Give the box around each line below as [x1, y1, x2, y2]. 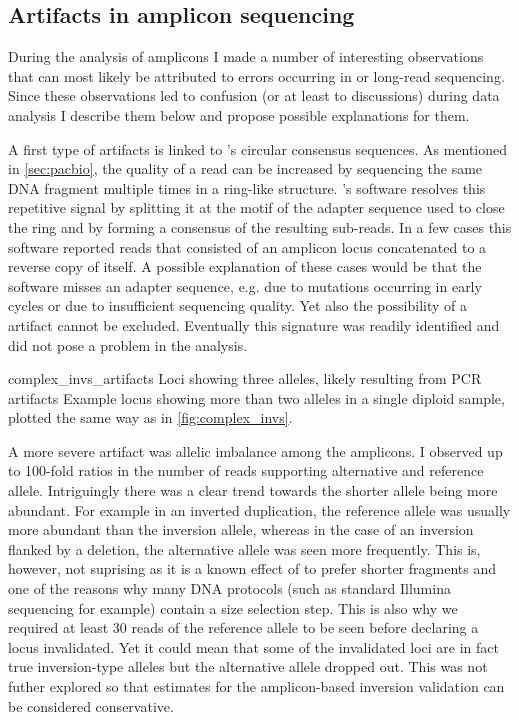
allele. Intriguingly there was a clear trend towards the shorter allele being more [8, 480, 498, 501]
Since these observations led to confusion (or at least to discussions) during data [8, 85, 500, 106]
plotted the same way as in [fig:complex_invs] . [8, 407, 293, 428]
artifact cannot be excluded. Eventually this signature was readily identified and [8, 314, 500, 335]
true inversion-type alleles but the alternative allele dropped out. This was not [8, 656, 488, 677]
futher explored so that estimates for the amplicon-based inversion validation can [8, 676, 505, 697]
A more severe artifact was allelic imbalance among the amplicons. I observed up [8, 440, 503, 461]
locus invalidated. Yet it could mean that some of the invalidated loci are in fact [8, 636, 499, 657]
